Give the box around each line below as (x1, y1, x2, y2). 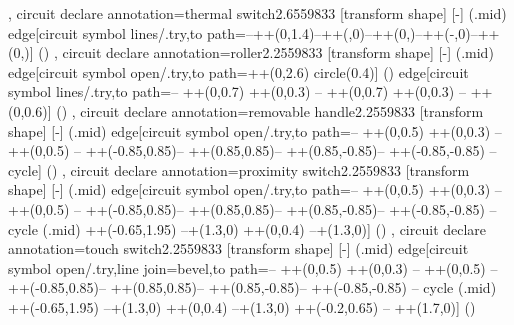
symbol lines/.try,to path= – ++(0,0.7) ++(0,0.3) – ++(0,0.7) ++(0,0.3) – (8, 81, 466, 102)
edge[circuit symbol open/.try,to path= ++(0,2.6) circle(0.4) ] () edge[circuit (8, 61, 469, 82)
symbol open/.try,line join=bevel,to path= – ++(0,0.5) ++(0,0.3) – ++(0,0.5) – (8, 257, 498, 278)
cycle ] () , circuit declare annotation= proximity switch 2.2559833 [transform (8, 159, 470, 180)
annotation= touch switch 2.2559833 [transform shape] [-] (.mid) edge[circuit (8, 238, 469, 259)
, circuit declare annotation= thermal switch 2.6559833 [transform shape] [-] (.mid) (8, 3, 507, 23)
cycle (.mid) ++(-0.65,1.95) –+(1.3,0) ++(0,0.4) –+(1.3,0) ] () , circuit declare (8, 218, 487, 239)
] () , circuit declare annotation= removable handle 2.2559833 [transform (47, 100, 484, 121)
